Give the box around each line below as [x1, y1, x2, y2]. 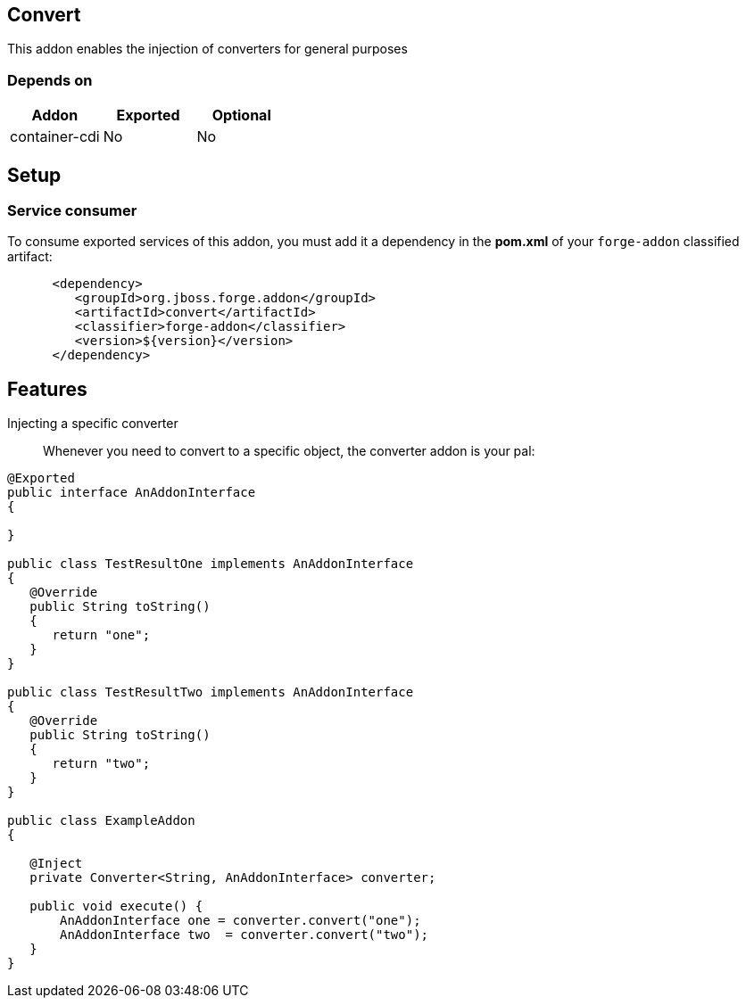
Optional [211, 106, 271, 125]
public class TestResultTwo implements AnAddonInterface [7, 685, 414, 700]
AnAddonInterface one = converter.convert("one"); [60, 913, 421, 928]
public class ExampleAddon [7, 813, 195, 828]
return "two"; [52, 756, 151, 771]
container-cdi [10, 128, 100, 146]
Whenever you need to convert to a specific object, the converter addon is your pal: [43, 443, 535, 459]
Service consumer [7, 202, 137, 220]
